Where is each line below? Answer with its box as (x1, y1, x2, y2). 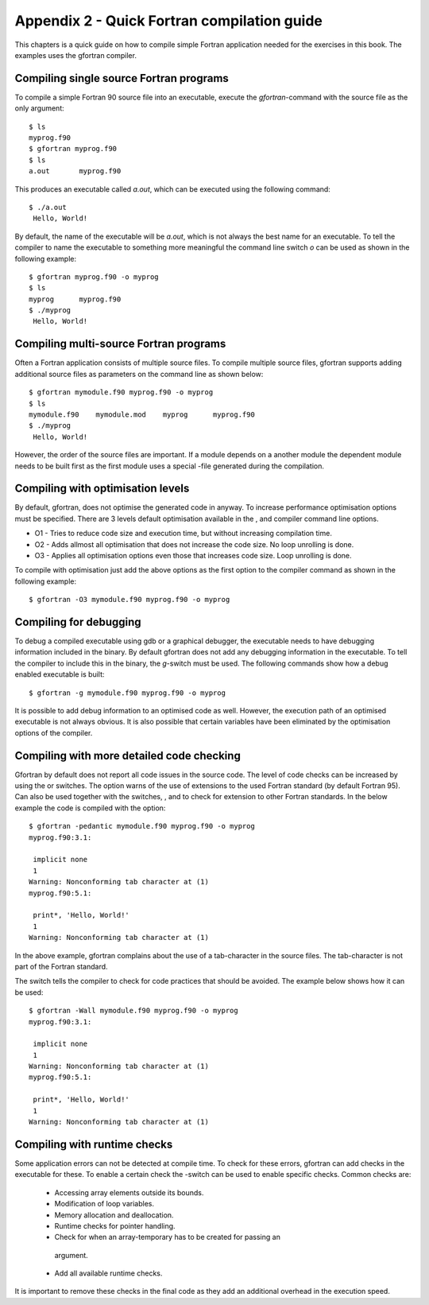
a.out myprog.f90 (29, 167, 122, 176)
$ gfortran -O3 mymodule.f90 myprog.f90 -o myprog (29, 595, 230, 604)
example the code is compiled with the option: (14, 803, 166, 813)
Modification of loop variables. (54, 1199, 155, 1209)
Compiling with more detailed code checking (14, 748, 242, 763)
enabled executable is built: (14, 670, 105, 679)
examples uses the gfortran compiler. (14, 50, 137, 60)
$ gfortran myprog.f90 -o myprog (29, 272, 159, 282)
